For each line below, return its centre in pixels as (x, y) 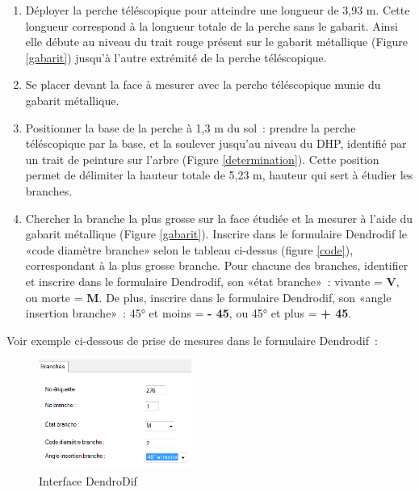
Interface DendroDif (88, 480)
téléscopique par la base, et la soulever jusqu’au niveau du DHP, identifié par (216, 143)
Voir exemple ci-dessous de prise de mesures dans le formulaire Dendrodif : (192, 340)
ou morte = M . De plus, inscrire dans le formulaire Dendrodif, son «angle (208, 297)
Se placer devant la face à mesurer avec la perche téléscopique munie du (203, 84)
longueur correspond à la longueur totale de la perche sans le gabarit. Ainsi (212, 25)
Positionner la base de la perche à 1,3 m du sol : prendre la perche (191, 127)
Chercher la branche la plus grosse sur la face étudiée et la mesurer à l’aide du (219, 218)
